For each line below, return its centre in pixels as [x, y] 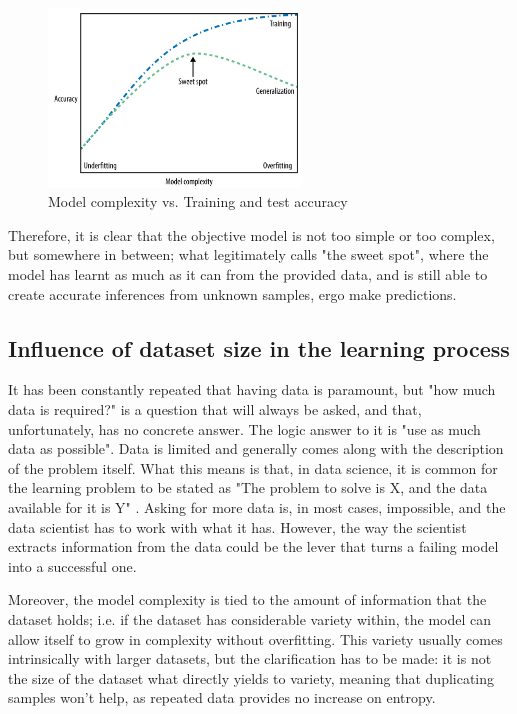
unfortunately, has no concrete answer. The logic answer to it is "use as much [244, 428]
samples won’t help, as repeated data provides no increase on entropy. [222, 697]
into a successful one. [72, 565]
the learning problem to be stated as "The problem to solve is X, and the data [248, 487]
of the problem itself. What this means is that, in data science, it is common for [253, 467]
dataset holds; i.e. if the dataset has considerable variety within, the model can [250, 618]
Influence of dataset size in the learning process [259, 347]
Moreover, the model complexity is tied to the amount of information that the [247, 599]
